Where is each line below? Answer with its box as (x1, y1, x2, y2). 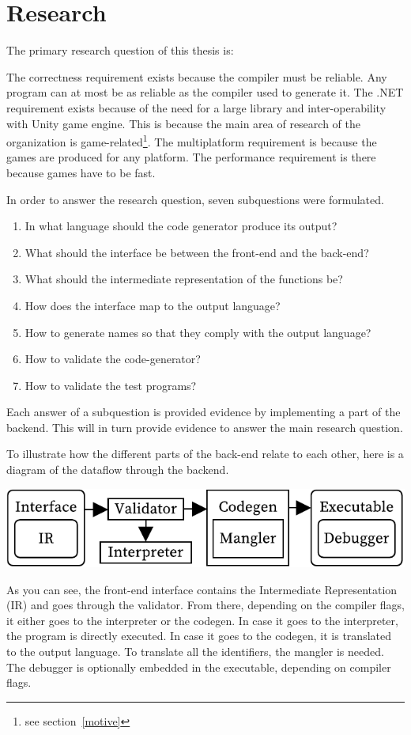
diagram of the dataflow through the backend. (6, 461, 229, 478)
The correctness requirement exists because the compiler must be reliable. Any (6, 68, 387, 85)
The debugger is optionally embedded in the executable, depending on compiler (6, 658, 391, 675)
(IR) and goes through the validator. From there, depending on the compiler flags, (6, 597, 405, 613)
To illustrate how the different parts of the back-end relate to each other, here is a (6, 445, 404, 462)
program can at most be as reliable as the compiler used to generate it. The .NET (6, 84, 404, 100)
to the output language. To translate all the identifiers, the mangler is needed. (6, 643, 384, 660)
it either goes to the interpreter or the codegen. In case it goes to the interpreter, (6, 612, 398, 628)
